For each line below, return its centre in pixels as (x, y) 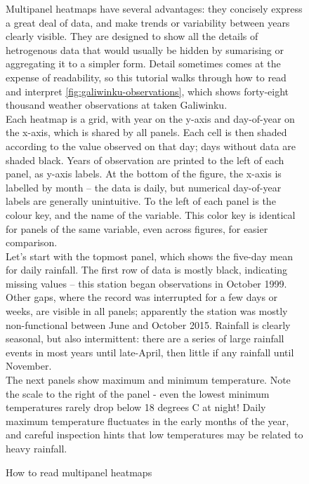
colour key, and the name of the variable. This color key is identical (151, 214)
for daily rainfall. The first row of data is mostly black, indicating (146, 270)
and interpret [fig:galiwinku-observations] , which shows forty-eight (147, 91)
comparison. (32, 242)
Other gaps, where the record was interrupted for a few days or (142, 297)
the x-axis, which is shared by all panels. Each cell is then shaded (146, 132)
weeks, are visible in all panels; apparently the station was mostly (147, 311)
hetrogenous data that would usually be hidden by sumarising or (145, 49)
